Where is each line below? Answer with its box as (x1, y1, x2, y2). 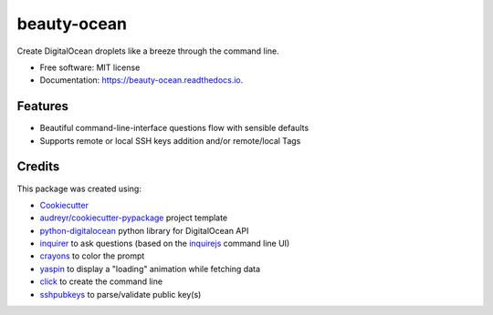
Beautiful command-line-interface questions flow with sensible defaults (39, 123, 309, 134)
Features (16, 98, 68, 114)
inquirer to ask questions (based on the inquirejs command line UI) (39, 238, 290, 249)
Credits (16, 159, 60, 175)
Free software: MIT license (39, 62, 141, 73)
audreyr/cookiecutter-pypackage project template (39, 212, 228, 223)
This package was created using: (16, 183, 142, 194)
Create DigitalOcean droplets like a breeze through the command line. (16, 46, 279, 56)
